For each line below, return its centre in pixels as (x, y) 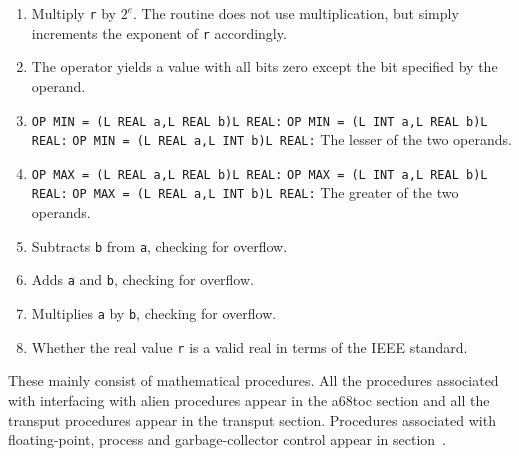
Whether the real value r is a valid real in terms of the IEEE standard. (249, 346)
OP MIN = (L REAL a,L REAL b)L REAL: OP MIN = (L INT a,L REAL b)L (259, 121)
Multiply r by (74, 13)
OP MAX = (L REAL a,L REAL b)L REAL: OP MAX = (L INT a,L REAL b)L (259, 174)
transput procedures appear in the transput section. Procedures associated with (252, 419)
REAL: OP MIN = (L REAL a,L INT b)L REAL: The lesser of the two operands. (271, 139)
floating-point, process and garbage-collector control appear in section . (227, 439)
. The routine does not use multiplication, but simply (296, 13)
